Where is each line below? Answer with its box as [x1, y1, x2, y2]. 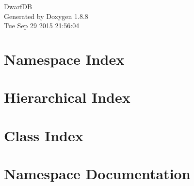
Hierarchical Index [4, 87, 130, 107]
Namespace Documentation [4, 164, 191, 184]
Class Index [4, 125, 83, 145]
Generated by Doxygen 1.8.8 [4, 11, 88, 21]
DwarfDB [4, 1, 32, 11]
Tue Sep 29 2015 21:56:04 [4, 20, 80, 31]
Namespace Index [4, 49, 125, 69]
